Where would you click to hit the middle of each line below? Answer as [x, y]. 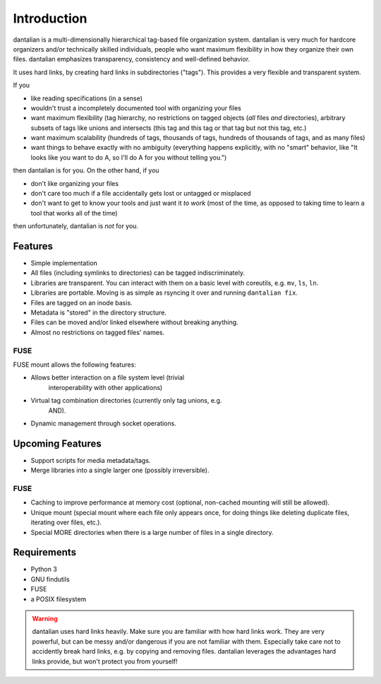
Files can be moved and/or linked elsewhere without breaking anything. [135, 322]
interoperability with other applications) [105, 387]
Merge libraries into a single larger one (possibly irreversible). [120, 471]
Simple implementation [64, 263]
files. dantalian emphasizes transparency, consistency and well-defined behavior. [132, 59]
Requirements [45, 552]
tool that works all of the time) [74, 213]
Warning [45, 619]
